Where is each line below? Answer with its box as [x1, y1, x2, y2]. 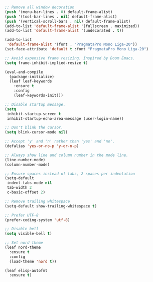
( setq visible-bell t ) [5, 231, 52, 236]
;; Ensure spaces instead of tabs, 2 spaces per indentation [5, 171, 135, 176]
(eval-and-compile [5, 69, 43, 75]
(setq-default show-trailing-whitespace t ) [5, 203, 97, 208]
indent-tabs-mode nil [7, 180, 52, 186]
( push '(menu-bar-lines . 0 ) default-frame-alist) [5, 9, 113, 15]
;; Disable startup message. [5, 102, 66, 107]
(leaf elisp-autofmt [5, 268, 48, 273]
